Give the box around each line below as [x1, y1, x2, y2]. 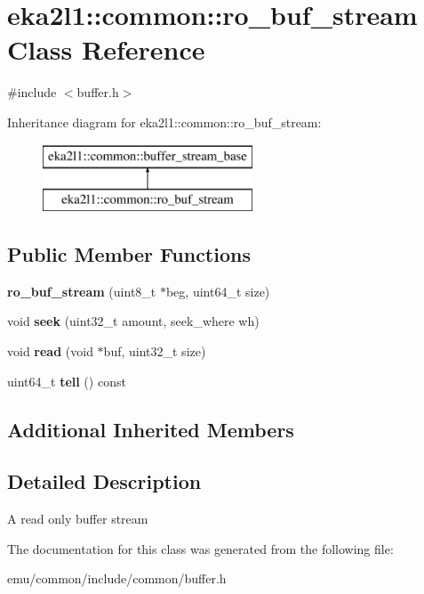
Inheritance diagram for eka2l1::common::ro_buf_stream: [7, 112, 322, 131]
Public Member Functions [7, 240, 251, 268]
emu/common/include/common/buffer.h [7, 569, 227, 588]
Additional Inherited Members [7, 415, 294, 443]
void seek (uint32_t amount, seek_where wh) [7, 312, 260, 330]
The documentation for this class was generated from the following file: [7, 539, 394, 557]
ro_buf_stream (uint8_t [7, 281, 156, 300]
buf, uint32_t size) [103, 342, 206, 361]
